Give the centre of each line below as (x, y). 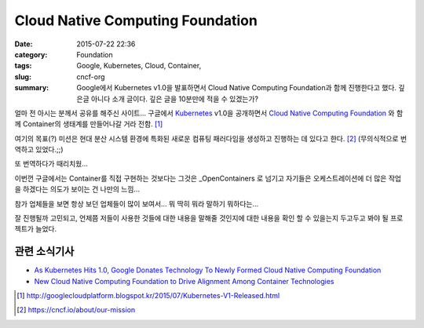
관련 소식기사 (44, 251)
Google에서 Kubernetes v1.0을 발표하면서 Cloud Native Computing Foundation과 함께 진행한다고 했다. (236, 88)
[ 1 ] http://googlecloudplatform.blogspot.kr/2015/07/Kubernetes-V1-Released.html (148, 296)
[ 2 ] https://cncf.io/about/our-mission (76, 310)
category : (31, 54)
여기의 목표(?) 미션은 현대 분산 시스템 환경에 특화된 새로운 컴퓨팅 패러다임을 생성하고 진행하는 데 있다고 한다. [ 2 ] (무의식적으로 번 (211, 138)
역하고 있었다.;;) (39, 150)
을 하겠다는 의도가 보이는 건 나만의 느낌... (77, 189)
